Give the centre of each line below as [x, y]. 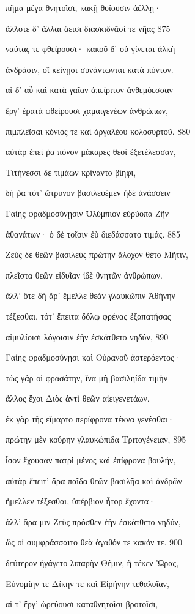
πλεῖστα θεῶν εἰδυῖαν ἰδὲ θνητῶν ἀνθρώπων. [84, 275]
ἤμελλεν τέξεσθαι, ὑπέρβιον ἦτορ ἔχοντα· [80, 501]
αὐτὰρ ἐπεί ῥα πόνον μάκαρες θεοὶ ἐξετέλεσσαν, [91, 152]
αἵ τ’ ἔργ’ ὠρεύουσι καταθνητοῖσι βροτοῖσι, [82, 604]
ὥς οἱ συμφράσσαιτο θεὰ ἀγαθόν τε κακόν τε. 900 [94, 542]
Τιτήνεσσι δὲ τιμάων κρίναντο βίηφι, [71, 172]
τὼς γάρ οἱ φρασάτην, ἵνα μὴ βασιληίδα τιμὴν [87, 377]
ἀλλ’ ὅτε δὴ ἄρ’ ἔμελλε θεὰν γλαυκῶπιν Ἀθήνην [90, 295]
